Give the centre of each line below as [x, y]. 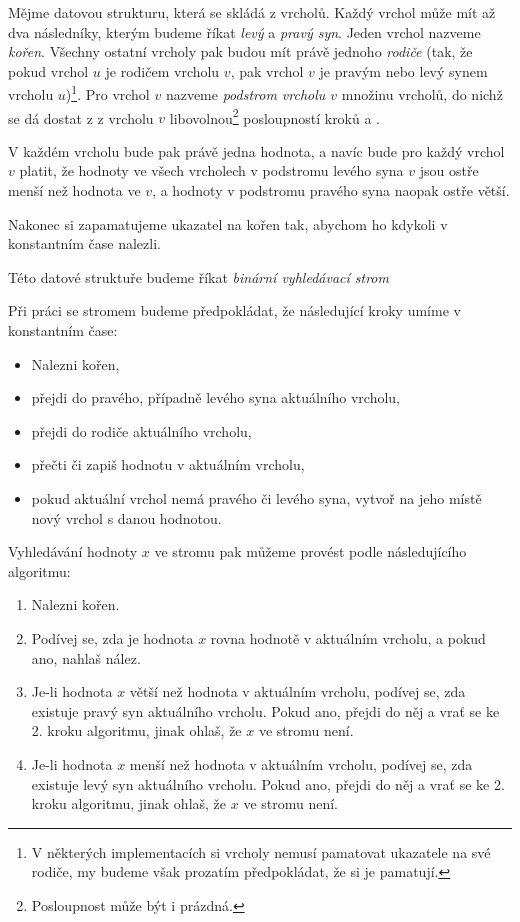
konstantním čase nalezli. [84, 243]
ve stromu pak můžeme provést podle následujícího [310, 551]
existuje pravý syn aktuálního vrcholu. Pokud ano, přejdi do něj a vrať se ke [265, 710]
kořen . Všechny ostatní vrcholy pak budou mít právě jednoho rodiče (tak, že [240, 51]
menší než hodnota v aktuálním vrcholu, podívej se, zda [301, 763]
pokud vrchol [48, 70]
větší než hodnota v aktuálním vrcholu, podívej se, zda [297, 691]
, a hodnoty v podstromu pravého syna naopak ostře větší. [331, 190]
